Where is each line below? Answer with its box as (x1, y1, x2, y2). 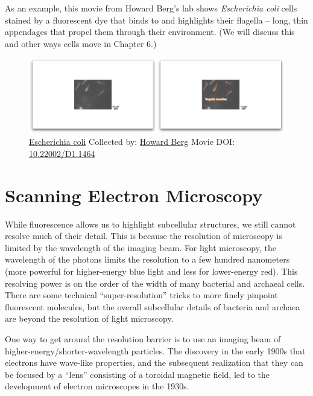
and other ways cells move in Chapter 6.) (5, 37, 157, 49)
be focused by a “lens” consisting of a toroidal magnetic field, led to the (5, 368, 270, 380)
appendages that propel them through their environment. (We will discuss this (5, 25, 295, 38)
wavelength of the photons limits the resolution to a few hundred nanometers (5, 253, 290, 266)
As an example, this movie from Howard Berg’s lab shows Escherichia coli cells (5, 2, 297, 14)
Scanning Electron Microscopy (5, 182, 263, 207)
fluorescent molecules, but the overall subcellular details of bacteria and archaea (5, 300, 300, 313)
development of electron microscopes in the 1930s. (5, 380, 189, 392)
